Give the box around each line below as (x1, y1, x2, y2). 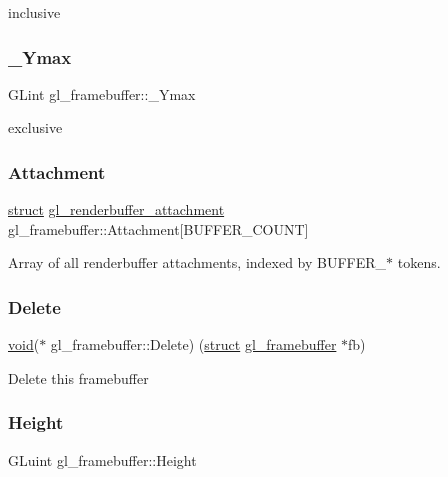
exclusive (8, 117, 63, 138)
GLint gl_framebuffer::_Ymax (8, 83, 196, 104)
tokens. (397, 252, 441, 273)
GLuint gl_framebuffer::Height (8, 449, 197, 470)
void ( (8, 334, 40, 355)
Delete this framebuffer (8, 367, 149, 388)
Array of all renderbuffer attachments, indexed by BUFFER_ (8, 252, 387, 273)
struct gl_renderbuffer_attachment (8, 199, 225, 220)
